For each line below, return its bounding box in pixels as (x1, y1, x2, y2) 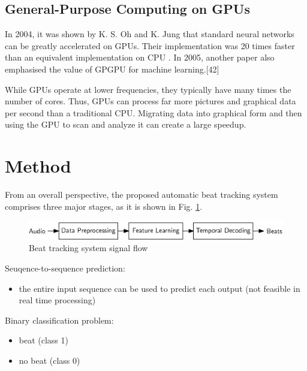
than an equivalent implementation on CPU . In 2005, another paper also (5, 51, 275, 64)
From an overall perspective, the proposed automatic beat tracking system (5, 188, 278, 201)
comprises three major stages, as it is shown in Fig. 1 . (5, 200, 203, 212)
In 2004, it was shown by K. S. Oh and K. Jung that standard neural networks (5, 28, 294, 40)
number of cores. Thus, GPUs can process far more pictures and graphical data (5, 95, 296, 107)
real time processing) (19, 294, 96, 306)
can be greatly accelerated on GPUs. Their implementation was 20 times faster (5, 39, 295, 52)
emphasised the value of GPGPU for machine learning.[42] (5, 62, 219, 75)
